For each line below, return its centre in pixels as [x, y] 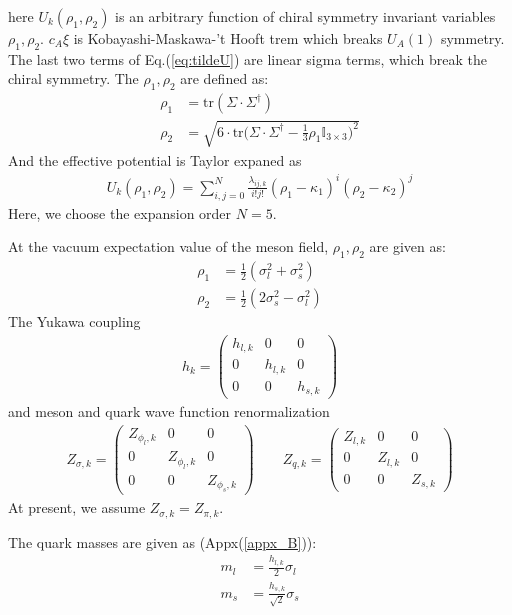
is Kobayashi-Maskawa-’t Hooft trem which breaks [228, 38]
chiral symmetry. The [73, 78]
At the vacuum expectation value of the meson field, [168, 246]
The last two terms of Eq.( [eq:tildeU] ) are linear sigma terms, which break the [248, 58]
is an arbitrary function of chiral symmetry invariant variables [305, 16]
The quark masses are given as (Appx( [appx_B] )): [162, 541]
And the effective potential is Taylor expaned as [155, 159]
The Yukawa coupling [74, 321]
